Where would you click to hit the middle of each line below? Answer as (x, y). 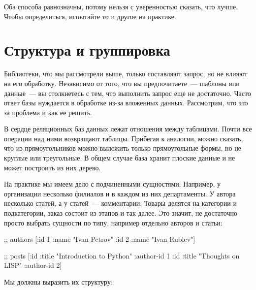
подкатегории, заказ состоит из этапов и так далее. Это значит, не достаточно (121, 213)
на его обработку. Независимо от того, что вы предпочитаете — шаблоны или (122, 83)
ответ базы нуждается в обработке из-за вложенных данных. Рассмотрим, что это (126, 103)
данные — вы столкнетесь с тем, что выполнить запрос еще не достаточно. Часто (128, 93)
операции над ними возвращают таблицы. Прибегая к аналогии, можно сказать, (124, 138)
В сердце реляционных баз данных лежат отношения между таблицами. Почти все (128, 129)
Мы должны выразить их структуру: (58, 282)
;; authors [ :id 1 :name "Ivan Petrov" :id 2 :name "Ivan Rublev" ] (100, 239)
